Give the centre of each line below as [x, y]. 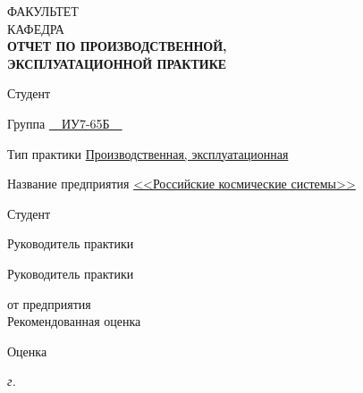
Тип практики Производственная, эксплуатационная [148, 153]
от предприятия [49, 303]
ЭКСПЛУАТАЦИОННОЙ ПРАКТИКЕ [117, 63]
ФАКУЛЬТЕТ [43, 11]
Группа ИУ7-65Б [59, 123]
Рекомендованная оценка [74, 321]
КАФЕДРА [36, 28]
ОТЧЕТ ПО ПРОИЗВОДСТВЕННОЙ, [117, 46]
